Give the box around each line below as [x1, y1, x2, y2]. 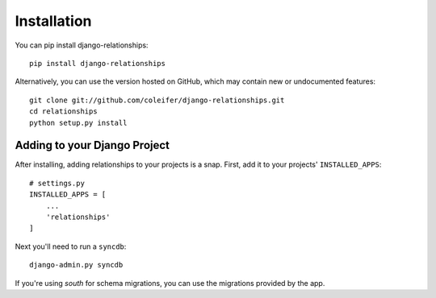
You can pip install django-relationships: [15, 40, 149, 50]
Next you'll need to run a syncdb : [15, 242, 127, 251]
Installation [15, 12, 92, 30]
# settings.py [29, 178, 85, 188]
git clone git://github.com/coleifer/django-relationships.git [29, 95, 285, 105]
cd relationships [29, 107, 98, 116]
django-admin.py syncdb [29, 260, 124, 270]
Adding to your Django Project [15, 139, 170, 152]
